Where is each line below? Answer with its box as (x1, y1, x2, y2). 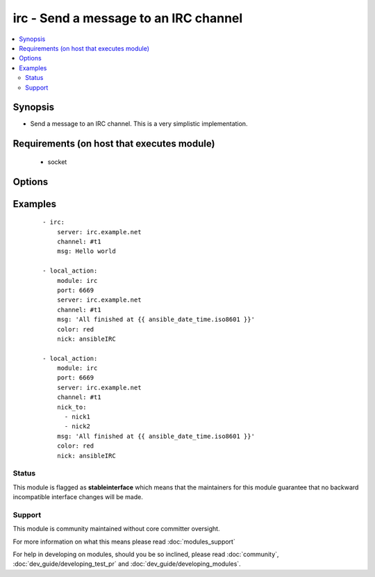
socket (47, 157, 67, 166)
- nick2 (64, 423, 90, 430)
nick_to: (56, 403, 87, 411)
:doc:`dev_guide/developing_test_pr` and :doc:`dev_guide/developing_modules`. (12, 560, 241, 568)
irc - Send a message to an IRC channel (12, 10, 243, 26)
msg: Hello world (56, 247, 116, 255)
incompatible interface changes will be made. (12, 493, 144, 501)
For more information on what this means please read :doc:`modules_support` (12, 537, 235, 546)
